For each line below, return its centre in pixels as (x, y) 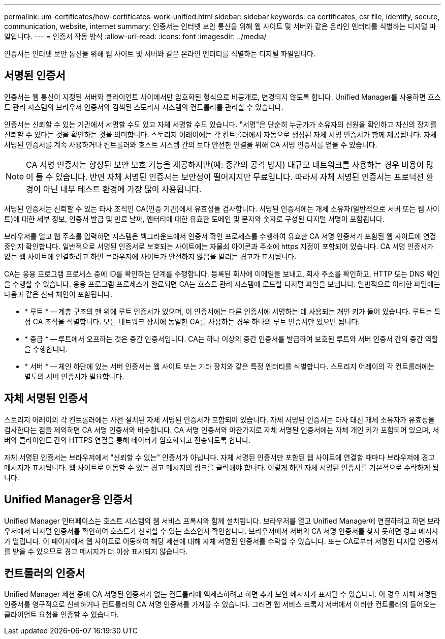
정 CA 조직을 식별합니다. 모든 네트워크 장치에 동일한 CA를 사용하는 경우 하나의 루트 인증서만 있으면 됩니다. (192, 321)
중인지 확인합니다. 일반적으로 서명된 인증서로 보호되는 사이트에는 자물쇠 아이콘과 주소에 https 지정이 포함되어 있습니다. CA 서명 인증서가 (219, 246)
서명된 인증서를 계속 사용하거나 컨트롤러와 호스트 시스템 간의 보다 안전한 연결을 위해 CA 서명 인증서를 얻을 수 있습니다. (191, 144)
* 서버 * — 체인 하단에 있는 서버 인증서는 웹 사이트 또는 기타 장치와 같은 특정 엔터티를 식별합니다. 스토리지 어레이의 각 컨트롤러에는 (230, 366)
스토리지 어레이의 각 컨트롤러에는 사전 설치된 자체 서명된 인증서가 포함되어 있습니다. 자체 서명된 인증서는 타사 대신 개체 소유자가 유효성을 (219, 419)
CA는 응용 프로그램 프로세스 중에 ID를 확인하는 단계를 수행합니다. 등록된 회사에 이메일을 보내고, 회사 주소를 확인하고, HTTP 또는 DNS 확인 (222, 273)
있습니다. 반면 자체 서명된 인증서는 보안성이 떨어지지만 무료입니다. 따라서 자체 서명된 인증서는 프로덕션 (240, 177)
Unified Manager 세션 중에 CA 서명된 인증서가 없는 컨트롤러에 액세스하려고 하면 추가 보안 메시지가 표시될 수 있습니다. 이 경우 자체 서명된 (221, 594)
